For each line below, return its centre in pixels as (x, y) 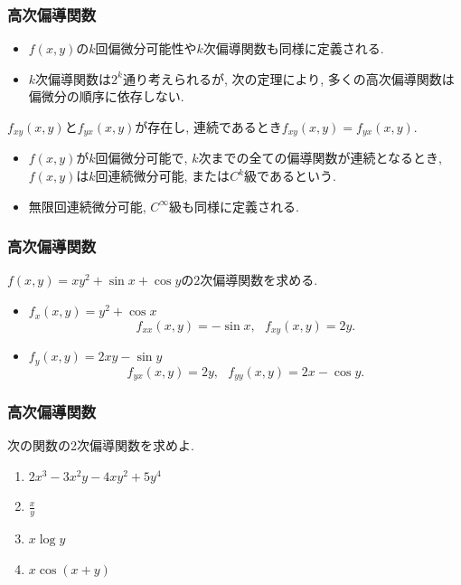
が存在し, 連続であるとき (208, 127)
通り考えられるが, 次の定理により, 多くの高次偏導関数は (288, 78)
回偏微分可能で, (141, 158)
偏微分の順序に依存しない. (106, 96)
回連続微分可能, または (163, 176)
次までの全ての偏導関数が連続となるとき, (320, 158)
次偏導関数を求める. (259, 280)
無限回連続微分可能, (87, 206)
